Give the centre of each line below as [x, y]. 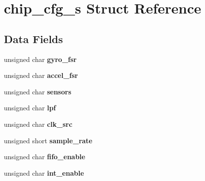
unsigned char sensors [38, 91]
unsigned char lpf [30, 108]
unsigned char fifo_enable [45, 157]
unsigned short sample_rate [48, 140]
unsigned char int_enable [44, 173]
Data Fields [34, 38]
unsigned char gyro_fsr [40, 59]
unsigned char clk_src [38, 124]
